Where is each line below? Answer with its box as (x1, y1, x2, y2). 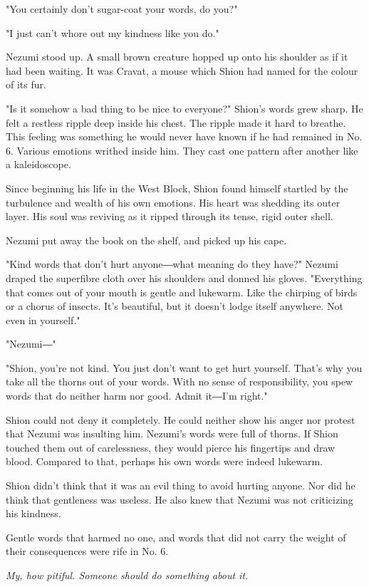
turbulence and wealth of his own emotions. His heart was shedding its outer (6, 194, 341, 209)
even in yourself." (6, 312, 80, 327)
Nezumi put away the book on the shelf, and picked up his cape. (6, 232, 287, 247)
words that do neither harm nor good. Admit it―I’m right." (6, 388, 268, 403)
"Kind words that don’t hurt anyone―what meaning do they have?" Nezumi (6, 256, 338, 271)
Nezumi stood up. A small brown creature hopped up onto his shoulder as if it (6, 49, 348, 64)
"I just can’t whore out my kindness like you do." (6, 25, 219, 40)
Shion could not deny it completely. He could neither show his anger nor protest (6, 412, 355, 427)
